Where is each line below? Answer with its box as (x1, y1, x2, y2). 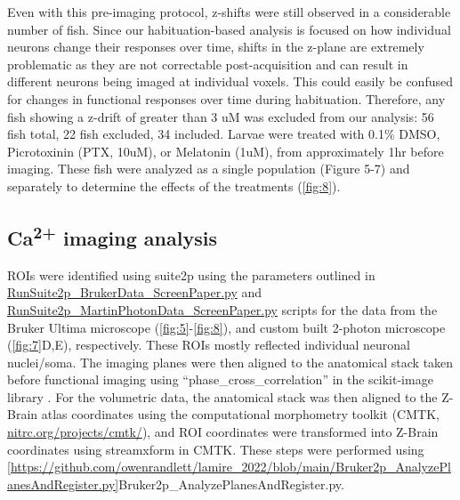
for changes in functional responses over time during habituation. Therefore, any (7, 89, 446, 108)
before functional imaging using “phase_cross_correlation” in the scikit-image (7, 370, 433, 389)
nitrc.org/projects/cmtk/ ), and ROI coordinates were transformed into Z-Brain (7, 423, 439, 441)
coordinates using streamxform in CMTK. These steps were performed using (7, 440, 424, 458)
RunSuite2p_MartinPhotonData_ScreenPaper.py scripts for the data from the (7, 300, 438, 319)
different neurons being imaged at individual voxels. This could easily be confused (7, 72, 453, 91)
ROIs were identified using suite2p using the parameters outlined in (7, 265, 375, 284)
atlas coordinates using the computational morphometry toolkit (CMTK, (41, 405, 440, 423)
